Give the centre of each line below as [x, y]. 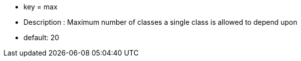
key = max [41, 7]
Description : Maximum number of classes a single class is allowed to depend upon [160, 22]
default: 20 [41, 37]
